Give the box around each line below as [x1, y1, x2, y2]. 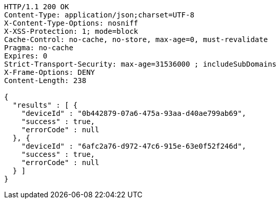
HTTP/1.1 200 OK [4, 3, 69, 11]
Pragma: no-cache [4, 44, 73, 52]
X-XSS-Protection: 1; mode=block [4, 27, 138, 35]
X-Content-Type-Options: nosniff [4, 19, 138, 27]
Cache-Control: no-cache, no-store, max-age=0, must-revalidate [4, 35, 268, 44]
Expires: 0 [4, 52, 48, 60]
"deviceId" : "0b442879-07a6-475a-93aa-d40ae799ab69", [21, 109, 247, 117]
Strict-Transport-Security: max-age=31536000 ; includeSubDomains [4, 60, 277, 68]
